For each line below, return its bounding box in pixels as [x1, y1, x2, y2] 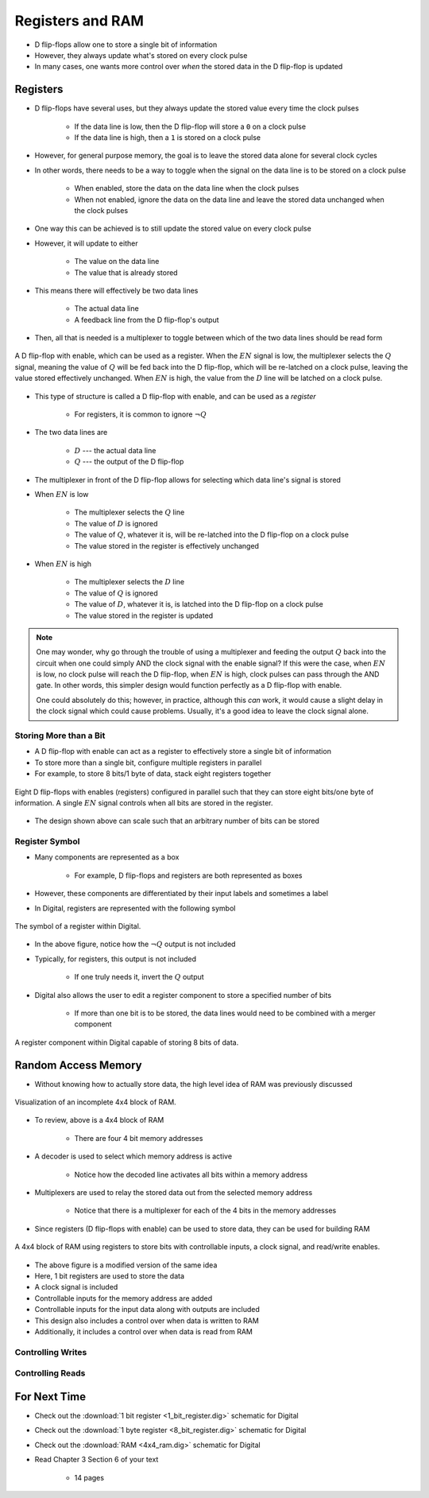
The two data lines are [34, 428, 108, 437]
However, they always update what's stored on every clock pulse [34, 50, 248, 60]
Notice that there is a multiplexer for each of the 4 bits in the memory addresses [74, 1205, 337, 1216]
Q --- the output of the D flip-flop [74, 457, 184, 467]
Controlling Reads [14, 1368, 86, 1379]
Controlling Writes [14, 1346, 87, 1357]
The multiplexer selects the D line [74, 577, 185, 587]
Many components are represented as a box [34, 852, 180, 862]
